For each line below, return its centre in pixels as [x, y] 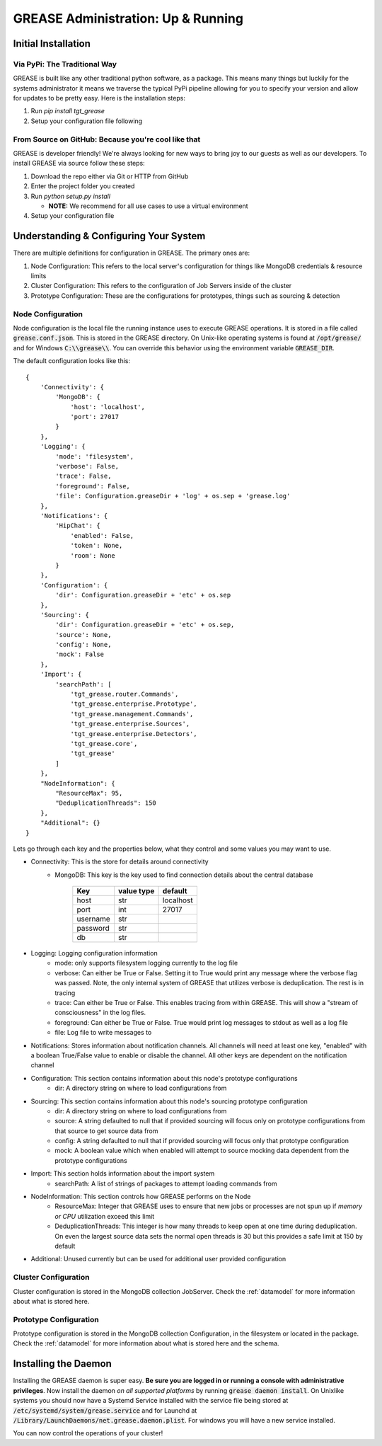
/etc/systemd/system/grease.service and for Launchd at [105, 1410]
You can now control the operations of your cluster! [88, 1433]
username [94, 919]
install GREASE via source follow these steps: [79, 163]
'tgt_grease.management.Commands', [132, 714]
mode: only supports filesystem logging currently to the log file [146, 963]
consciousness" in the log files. [100, 1013]
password [93, 929]
